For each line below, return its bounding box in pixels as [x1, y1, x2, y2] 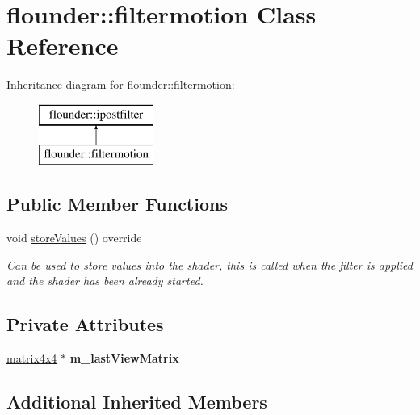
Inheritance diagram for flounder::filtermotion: [6, 76, 235, 93]
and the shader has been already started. [6, 272, 204, 289]
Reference [6, 29, 119, 62]
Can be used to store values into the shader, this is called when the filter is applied [6, 256, 413, 273]
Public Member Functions [6, 191, 228, 216]
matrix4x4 [6, 350, 57, 367]
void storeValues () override [6, 229, 142, 246]
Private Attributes [6, 312, 164, 337]
